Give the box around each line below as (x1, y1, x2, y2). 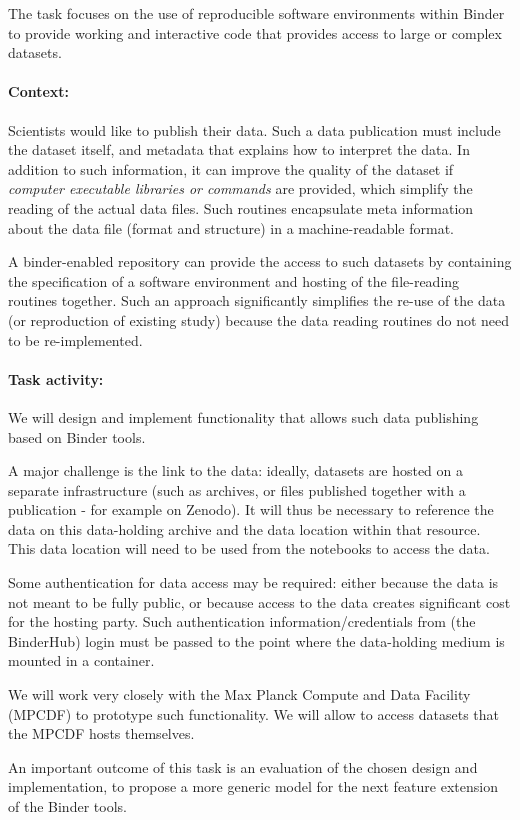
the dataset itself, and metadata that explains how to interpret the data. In (8, 139, 470, 160)
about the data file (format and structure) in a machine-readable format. (8, 217, 454, 238)
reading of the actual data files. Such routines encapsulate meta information (8, 197, 474, 218)
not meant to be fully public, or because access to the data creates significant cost (8, 591, 511, 612)
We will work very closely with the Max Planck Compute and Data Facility (8, 684, 471, 705)
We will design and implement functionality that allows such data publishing (8, 406, 479, 427)
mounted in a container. (8, 650, 155, 671)
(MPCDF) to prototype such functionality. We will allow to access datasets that (8, 703, 500, 724)
